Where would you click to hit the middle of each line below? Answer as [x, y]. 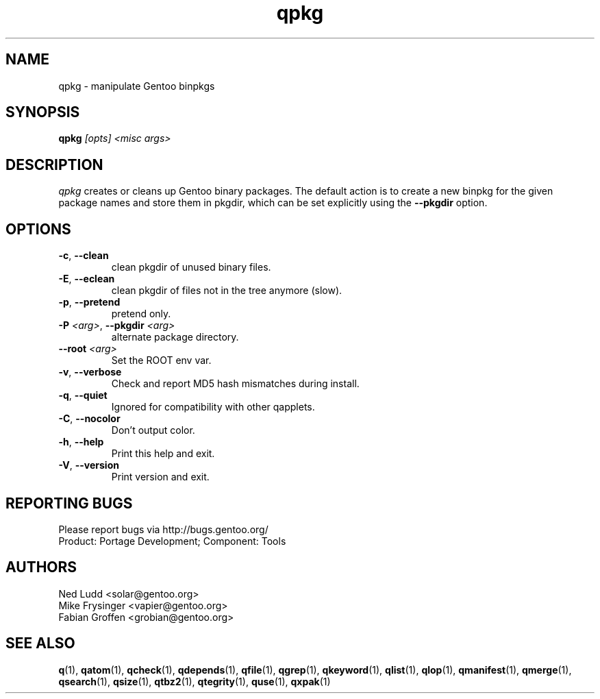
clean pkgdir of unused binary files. [191, 267]
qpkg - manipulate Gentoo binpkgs [137, 86]
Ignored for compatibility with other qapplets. [213, 407]
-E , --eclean [87, 279]
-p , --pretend [89, 302]
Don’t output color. [153, 430]
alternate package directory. [175, 337]
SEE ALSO [40, 643]
